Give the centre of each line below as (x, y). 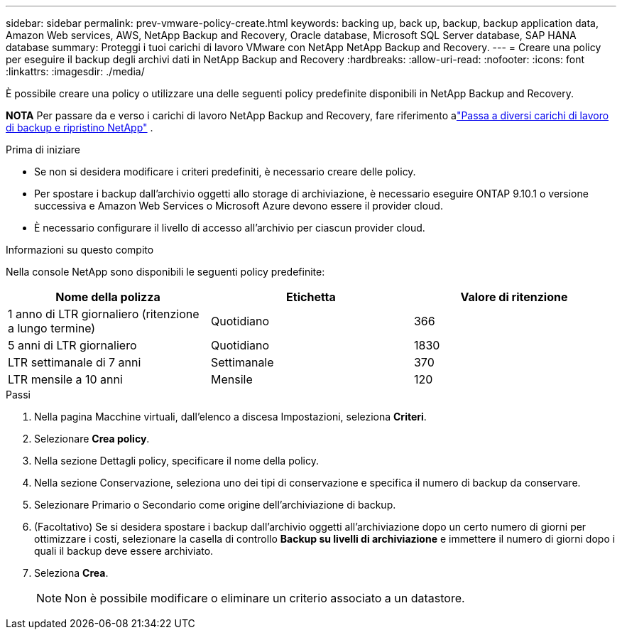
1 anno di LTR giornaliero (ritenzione (104, 314)
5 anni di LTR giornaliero (72, 345)
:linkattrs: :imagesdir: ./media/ (75, 71)
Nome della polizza (108, 297)
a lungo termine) (52, 328)
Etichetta (311, 297)
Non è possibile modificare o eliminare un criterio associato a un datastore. (265, 598)
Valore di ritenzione (514, 297)
